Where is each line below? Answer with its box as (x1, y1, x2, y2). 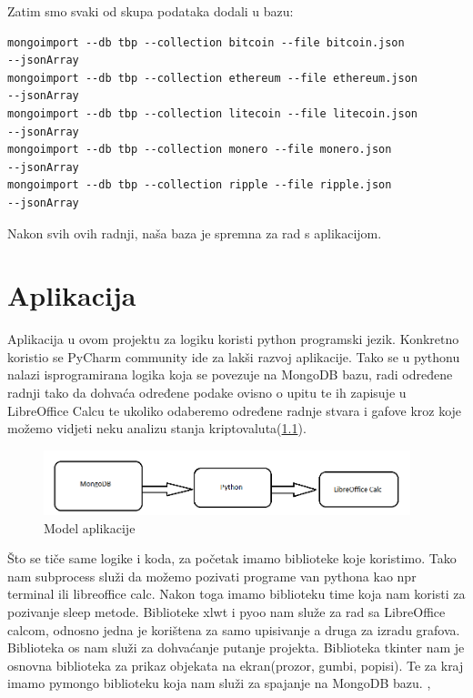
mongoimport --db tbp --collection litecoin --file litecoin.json (7, 106, 418, 120)
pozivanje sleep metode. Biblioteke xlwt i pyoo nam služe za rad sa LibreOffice (7, 602, 446, 621)
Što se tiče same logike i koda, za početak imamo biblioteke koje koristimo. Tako (7, 549, 457, 568)
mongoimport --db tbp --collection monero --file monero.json (7, 143, 392, 157)
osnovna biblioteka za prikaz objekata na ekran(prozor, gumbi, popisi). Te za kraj (7, 655, 464, 674)
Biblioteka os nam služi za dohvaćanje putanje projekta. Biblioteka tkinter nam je (7, 638, 465, 657)
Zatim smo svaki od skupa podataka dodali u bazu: (7, 2, 294, 20)
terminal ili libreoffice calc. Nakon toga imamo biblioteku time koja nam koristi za (7, 584, 466, 603)
